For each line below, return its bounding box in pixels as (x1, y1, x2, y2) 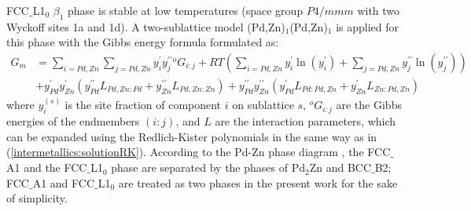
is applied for (336, 18, 399, 35)
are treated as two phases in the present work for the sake (118, 174, 398, 191)
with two (357, 2, 400, 18)
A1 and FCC (32, 174, 94, 191)
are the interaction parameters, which (215, 113, 396, 129)
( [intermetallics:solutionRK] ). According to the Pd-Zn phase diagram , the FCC (6, 144, 391, 160)
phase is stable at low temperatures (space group (68, 2, 304, 18)
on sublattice (232, 96, 294, 113)
